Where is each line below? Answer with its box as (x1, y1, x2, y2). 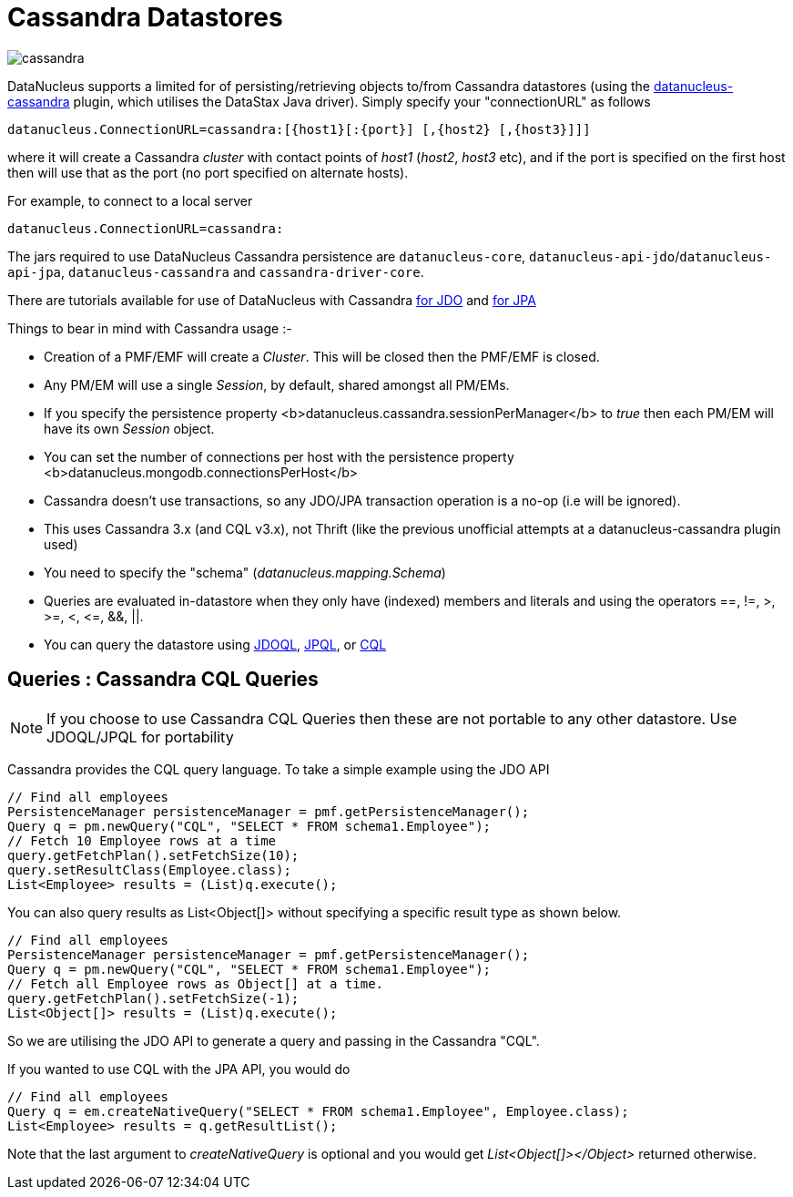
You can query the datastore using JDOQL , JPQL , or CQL (44, 636, 387, 652)
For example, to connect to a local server (7, 192, 253, 209)
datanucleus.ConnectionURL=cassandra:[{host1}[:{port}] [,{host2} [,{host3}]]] (7, 121, 591, 137)
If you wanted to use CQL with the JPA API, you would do (7, 1060, 351, 1077)
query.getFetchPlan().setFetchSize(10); (7, 847, 300, 863)
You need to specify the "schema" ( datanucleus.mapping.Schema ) (44, 564, 446, 580)
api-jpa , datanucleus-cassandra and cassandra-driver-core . (7, 263, 424, 280)
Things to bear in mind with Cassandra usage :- (7, 320, 292, 336)
